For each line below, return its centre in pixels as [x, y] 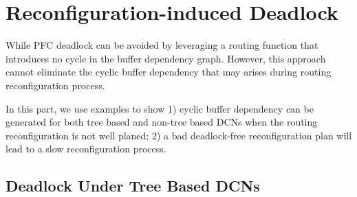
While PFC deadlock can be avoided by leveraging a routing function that [162, 45]
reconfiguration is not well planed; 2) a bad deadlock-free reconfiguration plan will [179, 135]
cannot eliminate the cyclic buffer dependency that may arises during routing [169, 72]
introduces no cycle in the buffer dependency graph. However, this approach [166, 58]
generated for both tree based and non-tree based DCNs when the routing [162, 122]
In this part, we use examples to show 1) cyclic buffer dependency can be [160, 108]
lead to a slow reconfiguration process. [86, 149]
